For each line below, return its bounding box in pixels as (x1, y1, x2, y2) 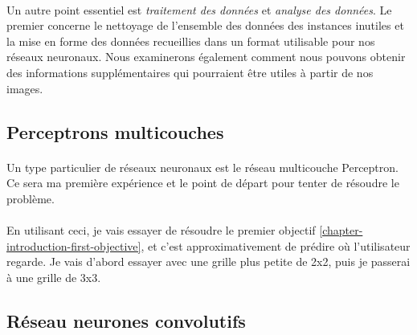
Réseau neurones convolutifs (6, 308, 246, 333)
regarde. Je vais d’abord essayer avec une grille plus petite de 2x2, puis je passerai (6, 253, 411, 270)
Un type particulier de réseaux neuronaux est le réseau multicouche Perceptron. (6, 158, 399, 175)
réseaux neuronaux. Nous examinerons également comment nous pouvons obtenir (6, 48, 406, 65)
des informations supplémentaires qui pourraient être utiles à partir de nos (6, 63, 374, 80)
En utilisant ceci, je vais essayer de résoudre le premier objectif (6, 221, 316, 238)
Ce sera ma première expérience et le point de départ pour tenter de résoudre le (6, 174, 399, 191)
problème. (6, 190, 55, 206)
